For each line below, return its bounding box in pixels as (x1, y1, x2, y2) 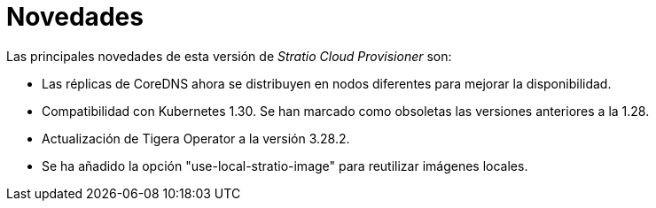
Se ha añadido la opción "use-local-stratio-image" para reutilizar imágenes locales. (42, 158, 528, 173)
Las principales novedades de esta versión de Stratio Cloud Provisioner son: (6, 48, 452, 64)
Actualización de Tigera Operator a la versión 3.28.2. (42, 130, 350, 146)
